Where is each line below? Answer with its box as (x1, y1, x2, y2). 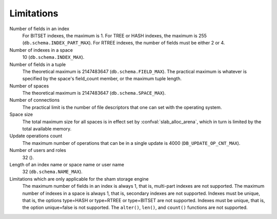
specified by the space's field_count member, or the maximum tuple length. (22, 76, 182, 82)
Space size (9, 112, 33, 118)
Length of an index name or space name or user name (9, 161, 124, 167)
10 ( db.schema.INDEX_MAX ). (22, 54, 85, 60)
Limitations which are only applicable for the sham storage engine (9, 176, 149, 182)
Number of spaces (9, 82, 49, 89)
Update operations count (9, 133, 63, 139)
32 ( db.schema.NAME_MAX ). (22, 169, 83, 175)
